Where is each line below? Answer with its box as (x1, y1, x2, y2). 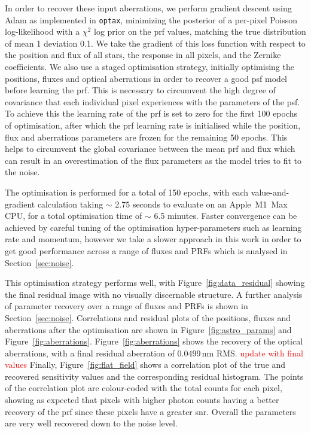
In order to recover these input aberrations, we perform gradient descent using (5, 2, 292, 14)
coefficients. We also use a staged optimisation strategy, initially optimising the (5, 60, 294, 73)
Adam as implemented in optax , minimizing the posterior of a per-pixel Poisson (5, 13, 298, 26)
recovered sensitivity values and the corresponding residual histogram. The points (5, 370, 304, 382)
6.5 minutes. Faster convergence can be (154, 209, 297, 222)
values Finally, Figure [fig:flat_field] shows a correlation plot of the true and (5, 358, 286, 371)
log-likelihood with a (5, 25, 80, 38)
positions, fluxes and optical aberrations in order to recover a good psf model (5, 72, 287, 84)
